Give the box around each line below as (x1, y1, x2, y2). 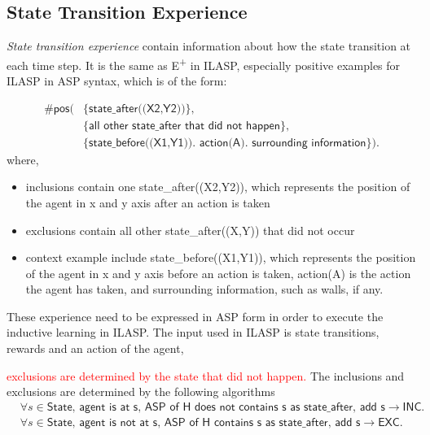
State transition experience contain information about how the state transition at (7, 37, 411, 54)
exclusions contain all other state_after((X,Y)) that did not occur (25, 221, 355, 238)
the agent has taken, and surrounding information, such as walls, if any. (25, 281, 384, 298)
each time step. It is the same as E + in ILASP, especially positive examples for (7, 54, 401, 73)
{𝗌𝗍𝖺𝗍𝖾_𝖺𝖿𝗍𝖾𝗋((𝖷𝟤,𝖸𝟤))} (83, 102, 191, 115)
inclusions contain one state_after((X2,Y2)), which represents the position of (25, 178, 410, 195)
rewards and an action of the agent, (7, 340, 184, 357)
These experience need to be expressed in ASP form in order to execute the (7, 307, 384, 324)
